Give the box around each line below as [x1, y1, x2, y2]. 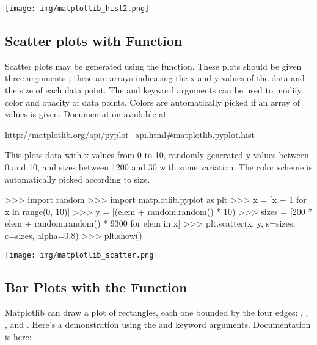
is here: [5, 330, 32, 343]
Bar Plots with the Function [5, 277, 188, 296]
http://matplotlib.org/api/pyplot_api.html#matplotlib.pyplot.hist [5, 128, 255, 140]
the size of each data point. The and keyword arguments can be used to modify [5, 84, 302, 96]
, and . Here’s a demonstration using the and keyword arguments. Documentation [5, 318, 311, 331]
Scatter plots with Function [5, 31, 183, 50]
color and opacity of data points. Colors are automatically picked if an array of [5, 95, 300, 108]
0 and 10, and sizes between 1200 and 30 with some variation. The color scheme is [5, 161, 313, 173]
